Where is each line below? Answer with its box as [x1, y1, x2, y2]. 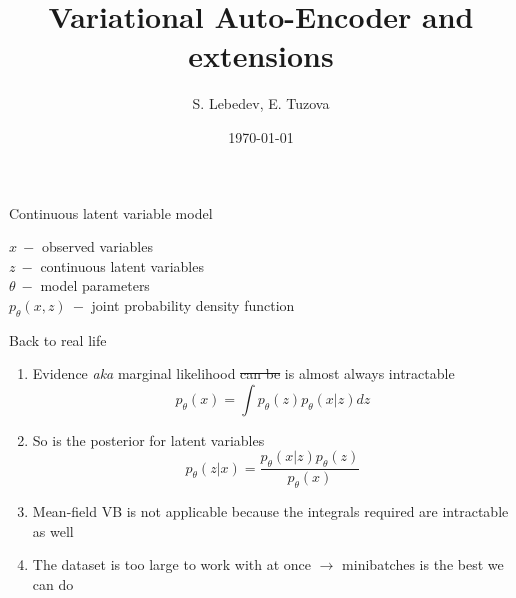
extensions [188, 35, 334, 76]
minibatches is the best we [342, 554, 504, 575]
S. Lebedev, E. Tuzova [192, 93, 330, 114]
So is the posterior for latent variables [32, 429, 265, 450]
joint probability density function [91, 294, 295, 315]
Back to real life [9, 329, 107, 350]
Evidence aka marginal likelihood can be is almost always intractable [32, 363, 455, 384]
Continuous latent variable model [9, 202, 213, 223]
